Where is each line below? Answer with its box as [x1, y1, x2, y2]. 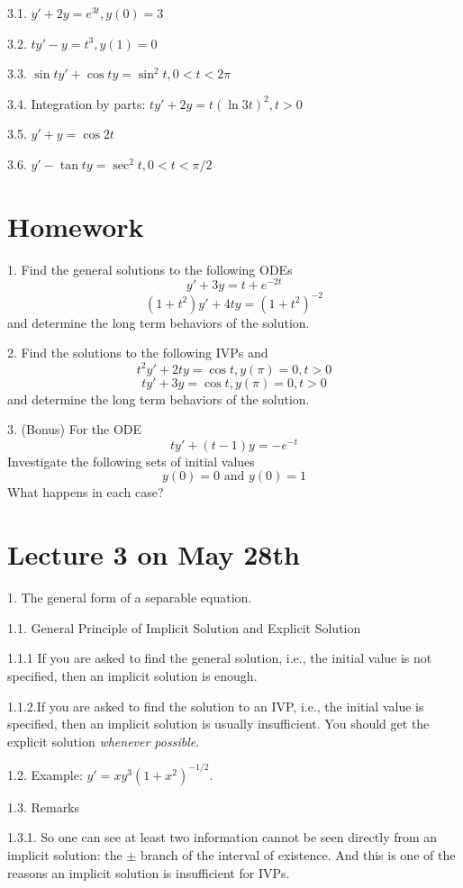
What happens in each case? [7, 483, 164, 502]
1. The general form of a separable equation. [7, 588, 252, 607]
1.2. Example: [7, 765, 83, 784]
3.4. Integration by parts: [7, 94, 146, 113]
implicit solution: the [7, 845, 123, 864]
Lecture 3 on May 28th [7, 536, 300, 573]
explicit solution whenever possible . [7, 731, 200, 750]
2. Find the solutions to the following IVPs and [7, 343, 268, 362]
